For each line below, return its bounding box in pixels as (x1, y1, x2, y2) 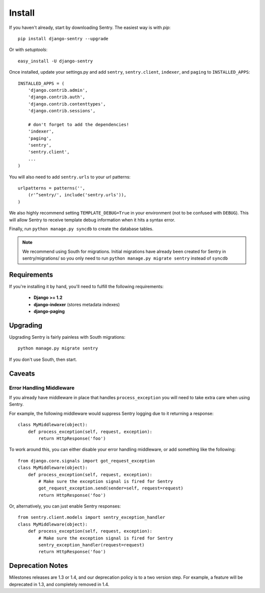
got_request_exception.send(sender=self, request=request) (38, 485, 184, 491)
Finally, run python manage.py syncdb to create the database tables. (9, 226, 154, 232)
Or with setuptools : (9, 47, 48, 53)
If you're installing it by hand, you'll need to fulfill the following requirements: (9, 284, 164, 289)
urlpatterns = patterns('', (18, 185, 85, 191)
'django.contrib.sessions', (27, 108, 96, 114)
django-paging (33, 308, 65, 314)
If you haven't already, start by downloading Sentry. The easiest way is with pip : (9, 25, 171, 30)
